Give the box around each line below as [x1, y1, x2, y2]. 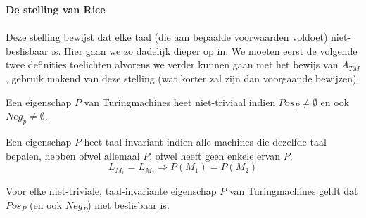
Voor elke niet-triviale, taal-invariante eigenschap [6, 184, 217, 198]
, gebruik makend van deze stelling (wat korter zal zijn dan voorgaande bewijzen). [6, 70, 360, 85]
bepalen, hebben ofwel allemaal [6, 148, 140, 162]
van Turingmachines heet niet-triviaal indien [84, 94, 276, 109]
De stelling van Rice [6, 2, 106, 16]
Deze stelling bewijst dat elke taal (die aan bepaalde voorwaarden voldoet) [6, 30, 328, 44]
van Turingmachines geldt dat [229, 184, 358, 198]
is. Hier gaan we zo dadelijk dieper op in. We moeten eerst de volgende [51, 43, 358, 58]
